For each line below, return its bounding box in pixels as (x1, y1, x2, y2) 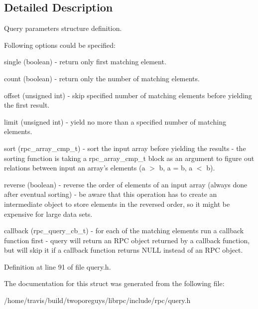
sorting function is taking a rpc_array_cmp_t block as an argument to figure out (4, 153, 255, 163)
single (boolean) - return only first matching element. (4, 56, 166, 67)
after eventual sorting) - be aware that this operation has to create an (4, 189, 217, 199)
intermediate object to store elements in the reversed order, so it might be (4, 198, 230, 209)
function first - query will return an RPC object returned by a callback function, (4, 235, 250, 245)
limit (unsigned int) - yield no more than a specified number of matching (4, 116, 226, 127)
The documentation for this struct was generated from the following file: (4, 278, 225, 289)
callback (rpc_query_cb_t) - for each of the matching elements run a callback (4, 225, 244, 236)
